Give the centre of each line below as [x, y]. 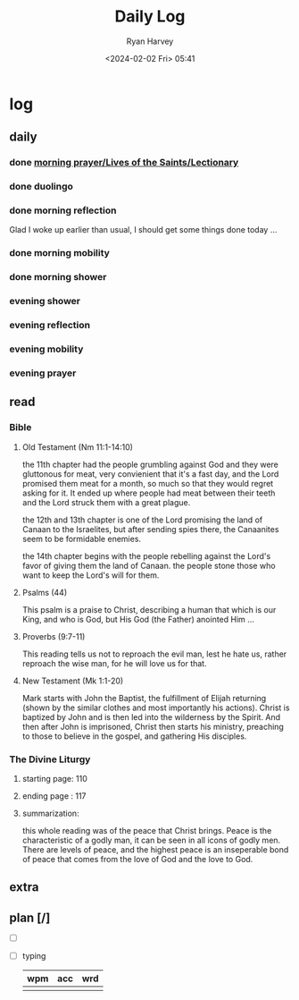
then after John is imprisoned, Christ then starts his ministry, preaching [153, 726]
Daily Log [150, 17]
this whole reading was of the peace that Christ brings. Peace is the [147, 830]
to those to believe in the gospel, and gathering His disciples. [134, 736]
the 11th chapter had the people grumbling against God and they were [150, 464]
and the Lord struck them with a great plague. [106, 502]
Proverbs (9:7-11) [54, 636]
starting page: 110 [54, 778]
